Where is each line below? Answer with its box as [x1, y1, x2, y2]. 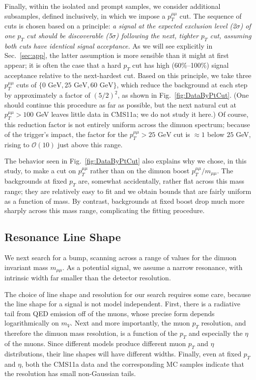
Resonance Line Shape [4, 229, 121, 244]
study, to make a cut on [4, 165, 76, 175]
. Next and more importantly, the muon [70, 318, 190, 328]
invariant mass [4, 262, 48, 272]
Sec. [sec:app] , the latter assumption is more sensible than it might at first [4, 50, 229, 60]
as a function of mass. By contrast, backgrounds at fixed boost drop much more [4, 195, 245, 206]
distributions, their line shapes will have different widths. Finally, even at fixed [4, 348, 242, 358]
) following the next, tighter [115, 30, 199, 40]
